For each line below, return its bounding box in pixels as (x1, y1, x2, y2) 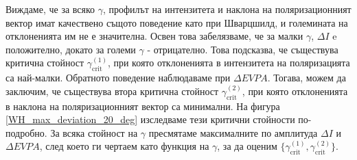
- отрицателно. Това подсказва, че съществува (147, 42, 338, 56)
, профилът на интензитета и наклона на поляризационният (103, 2, 352, 16)
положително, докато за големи (5, 42, 136, 56)
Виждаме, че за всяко (5, 2, 95, 16)
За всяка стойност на (50, 125, 138, 139)
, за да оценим (217, 139, 277, 153)
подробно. (5, 125, 47, 139)
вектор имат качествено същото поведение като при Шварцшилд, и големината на (5, 15, 348, 29)
